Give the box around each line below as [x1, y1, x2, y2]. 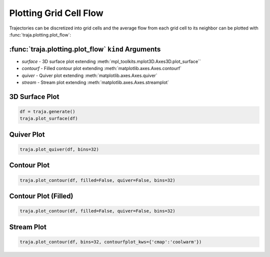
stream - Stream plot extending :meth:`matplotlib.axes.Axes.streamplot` [21, 79, 169, 85]
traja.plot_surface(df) [19, 115, 78, 121]
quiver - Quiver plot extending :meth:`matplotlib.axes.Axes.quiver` [21, 72, 157, 78]
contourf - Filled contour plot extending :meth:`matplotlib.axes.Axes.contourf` [21, 65, 182, 71]
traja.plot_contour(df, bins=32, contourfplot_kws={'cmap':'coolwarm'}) [19, 239, 202, 244]
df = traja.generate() [19, 109, 75, 114]
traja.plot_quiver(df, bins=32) [19, 146, 99, 152]
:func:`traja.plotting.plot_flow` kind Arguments [9, 45, 161, 53]
